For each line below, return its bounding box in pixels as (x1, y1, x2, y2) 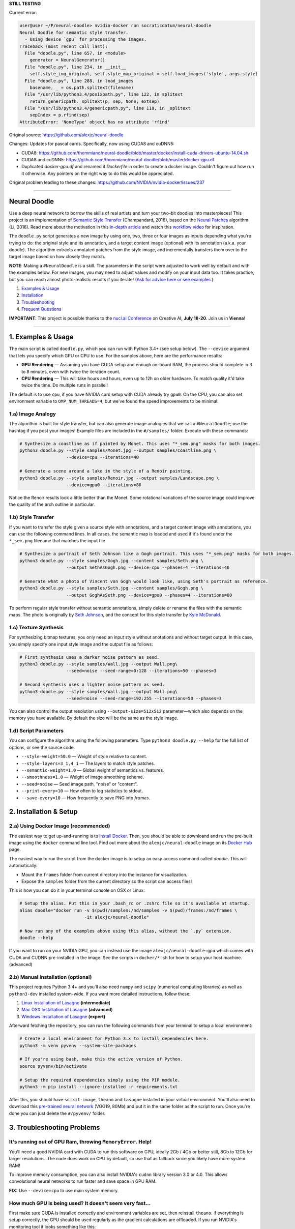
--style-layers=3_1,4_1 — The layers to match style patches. (21, 760, 155, 766)
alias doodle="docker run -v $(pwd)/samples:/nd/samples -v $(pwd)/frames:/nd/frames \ (19, 907, 237, 913)
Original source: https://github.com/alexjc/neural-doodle (9, 132, 124, 138)
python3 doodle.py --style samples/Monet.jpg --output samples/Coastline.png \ (19, 448, 217, 453)
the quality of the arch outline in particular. (9, 501, 95, 507)
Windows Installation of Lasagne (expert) (21, 1013, 106, 1020)
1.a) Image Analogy (9, 410, 56, 417)
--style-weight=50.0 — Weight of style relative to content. (21, 754, 147, 760)
